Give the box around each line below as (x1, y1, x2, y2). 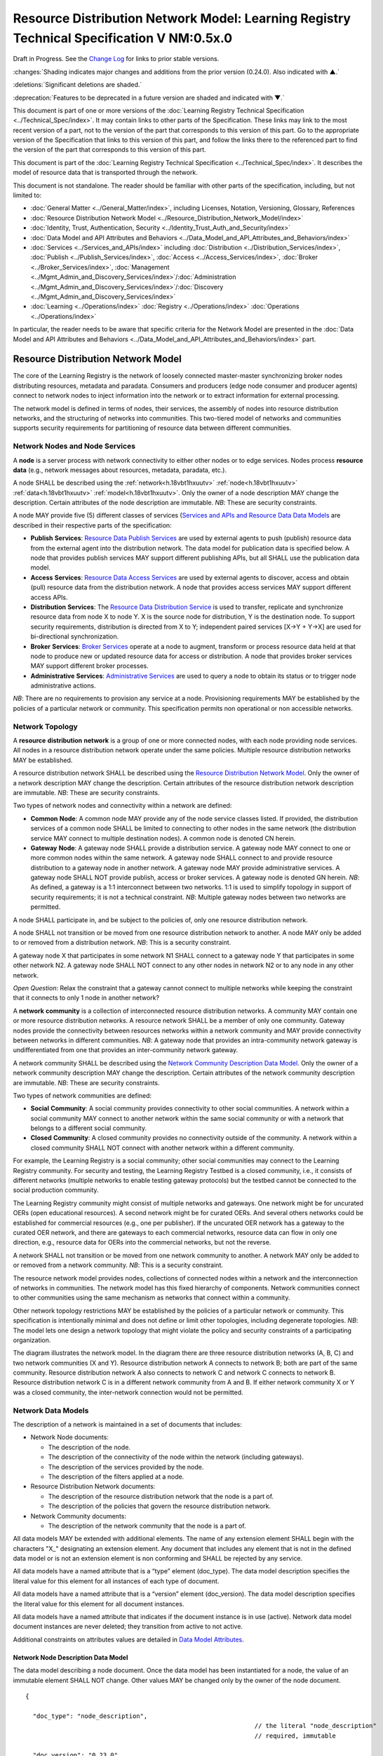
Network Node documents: (30, 1433, 109, 1441)
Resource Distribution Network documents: (30, 1482, 156, 1490)
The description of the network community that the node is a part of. (48, 1521, 246, 1530)
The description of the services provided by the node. (48, 1462, 204, 1471)
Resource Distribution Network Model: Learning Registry (13, 11, 351, 26)
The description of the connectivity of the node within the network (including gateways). (48, 1453, 304, 1461)
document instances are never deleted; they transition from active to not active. (13, 1623, 243, 1631)
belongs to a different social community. (30, 1124, 147, 1132)
